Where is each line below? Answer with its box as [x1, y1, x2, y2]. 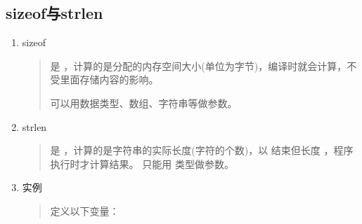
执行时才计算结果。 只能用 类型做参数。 [50, 156, 234, 171]
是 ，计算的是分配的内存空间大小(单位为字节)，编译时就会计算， [50, 58, 347, 73]
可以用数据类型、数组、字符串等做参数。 [50, 95, 238, 110]
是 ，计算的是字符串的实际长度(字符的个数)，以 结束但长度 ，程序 [50, 143, 354, 157]
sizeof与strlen [6, 2, 103, 24]
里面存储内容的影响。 [60, 72, 159, 87]
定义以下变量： [50, 203, 119, 218]
